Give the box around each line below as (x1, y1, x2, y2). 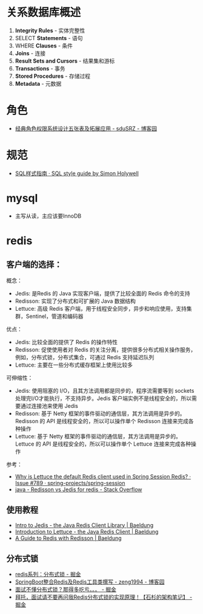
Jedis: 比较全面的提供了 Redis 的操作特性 (15, 338, 118, 345)
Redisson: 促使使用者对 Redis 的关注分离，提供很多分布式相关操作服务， (15, 346, 196, 353)
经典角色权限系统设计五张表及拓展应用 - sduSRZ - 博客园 (15, 125, 158, 132)
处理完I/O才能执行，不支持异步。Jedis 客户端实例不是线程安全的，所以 (15, 395, 192, 402)
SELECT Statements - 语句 (15, 34, 83, 41)
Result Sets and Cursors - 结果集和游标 (15, 57, 115, 64)
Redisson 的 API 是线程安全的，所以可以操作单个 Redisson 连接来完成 (15, 417, 189, 424)
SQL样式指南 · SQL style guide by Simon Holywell (15, 170, 139, 177)
